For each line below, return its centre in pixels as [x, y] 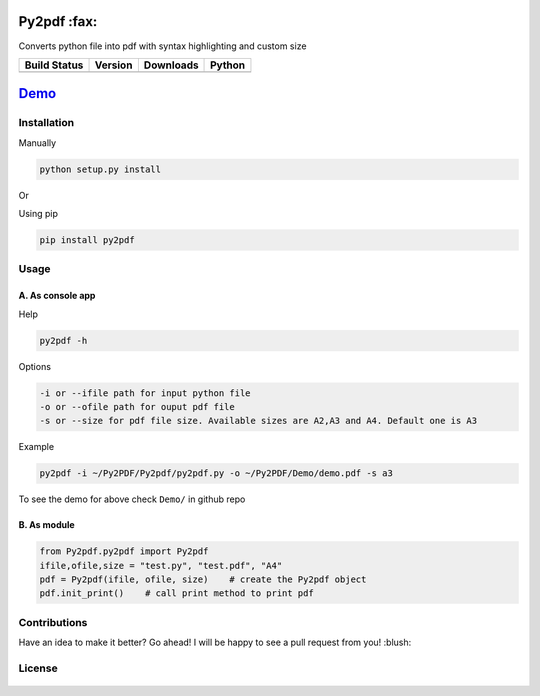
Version [113, 65]
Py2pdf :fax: [58, 21]
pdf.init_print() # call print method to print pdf [176, 593]
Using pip [38, 214]
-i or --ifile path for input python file [145, 393]
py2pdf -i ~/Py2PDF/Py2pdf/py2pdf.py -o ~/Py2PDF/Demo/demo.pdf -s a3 [216, 473]
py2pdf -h [63, 340]
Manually [37, 142]
